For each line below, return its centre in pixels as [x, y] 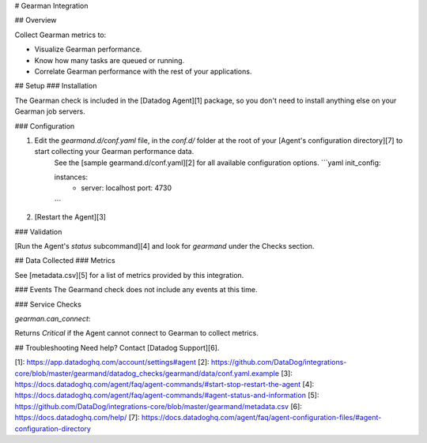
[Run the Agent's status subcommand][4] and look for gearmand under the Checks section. [164, 246]
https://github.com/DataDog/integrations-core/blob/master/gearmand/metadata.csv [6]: [158, 406]
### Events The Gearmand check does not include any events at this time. [136, 290]
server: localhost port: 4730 [127, 188]
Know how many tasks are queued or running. [110, 60]
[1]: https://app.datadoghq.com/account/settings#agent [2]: [112, 362]
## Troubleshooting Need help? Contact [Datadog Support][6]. [117, 347]
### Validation [38, 231]
